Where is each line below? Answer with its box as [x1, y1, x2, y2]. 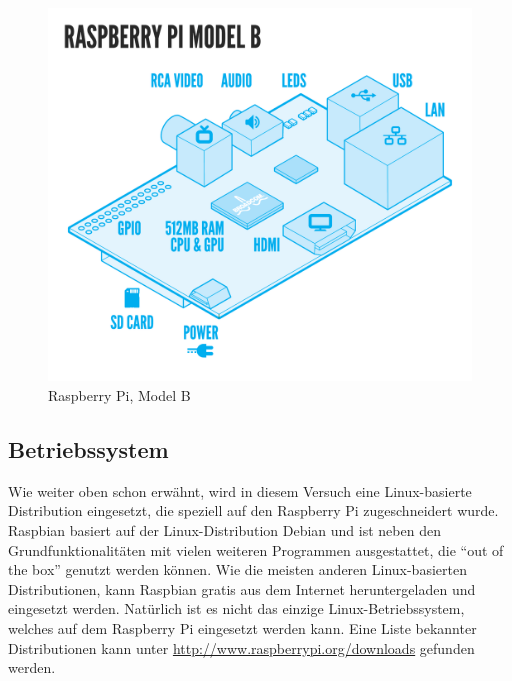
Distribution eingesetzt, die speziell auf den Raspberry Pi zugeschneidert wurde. [8, 500, 499, 521]
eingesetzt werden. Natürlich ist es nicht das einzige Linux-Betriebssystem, [8, 598, 465, 619]
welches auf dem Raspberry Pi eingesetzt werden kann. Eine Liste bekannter [8, 618, 477, 639]
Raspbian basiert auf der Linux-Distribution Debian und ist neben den [8, 520, 441, 541]
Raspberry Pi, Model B [48, 385, 191, 406]
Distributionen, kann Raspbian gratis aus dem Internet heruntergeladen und [8, 578, 476, 599]
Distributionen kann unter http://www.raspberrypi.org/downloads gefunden [8, 637, 475, 658]
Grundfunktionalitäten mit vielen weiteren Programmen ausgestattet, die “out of [8, 539, 504, 560]
